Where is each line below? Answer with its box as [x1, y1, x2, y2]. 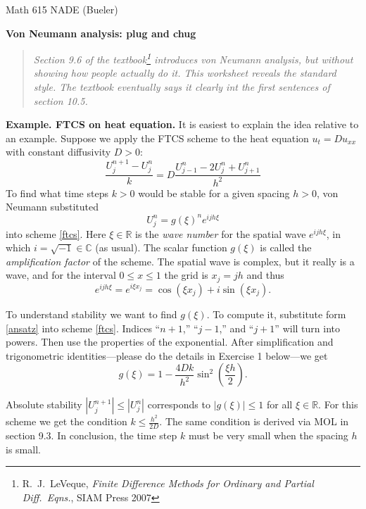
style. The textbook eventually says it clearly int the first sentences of [33, 80, 330, 94]
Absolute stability [6, 397, 82, 412]
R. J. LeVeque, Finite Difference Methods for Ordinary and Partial [22, 476, 314, 491]
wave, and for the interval [6, 268, 116, 282]
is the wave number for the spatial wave [135, 226, 306, 241]
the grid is [164, 268, 208, 282]
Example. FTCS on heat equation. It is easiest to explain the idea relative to [6, 117, 359, 132]
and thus [246, 268, 284, 282]
